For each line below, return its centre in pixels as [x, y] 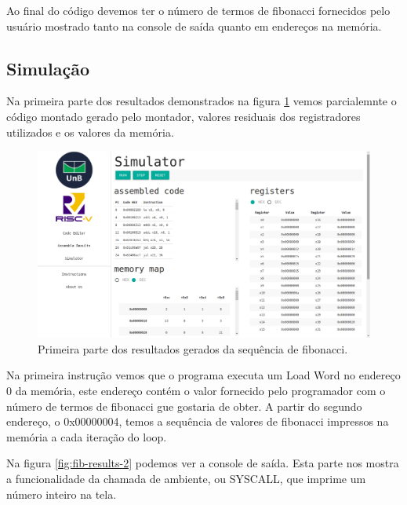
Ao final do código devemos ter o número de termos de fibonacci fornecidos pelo [198, 10]
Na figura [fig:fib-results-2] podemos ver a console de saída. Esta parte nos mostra [203, 463]
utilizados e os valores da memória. [90, 132]
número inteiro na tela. [62, 494]
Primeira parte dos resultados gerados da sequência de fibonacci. [193, 348]
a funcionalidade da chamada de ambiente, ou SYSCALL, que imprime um [186, 478]
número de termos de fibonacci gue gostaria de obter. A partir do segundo [184, 406]
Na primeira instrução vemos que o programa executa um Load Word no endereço [203, 375]
